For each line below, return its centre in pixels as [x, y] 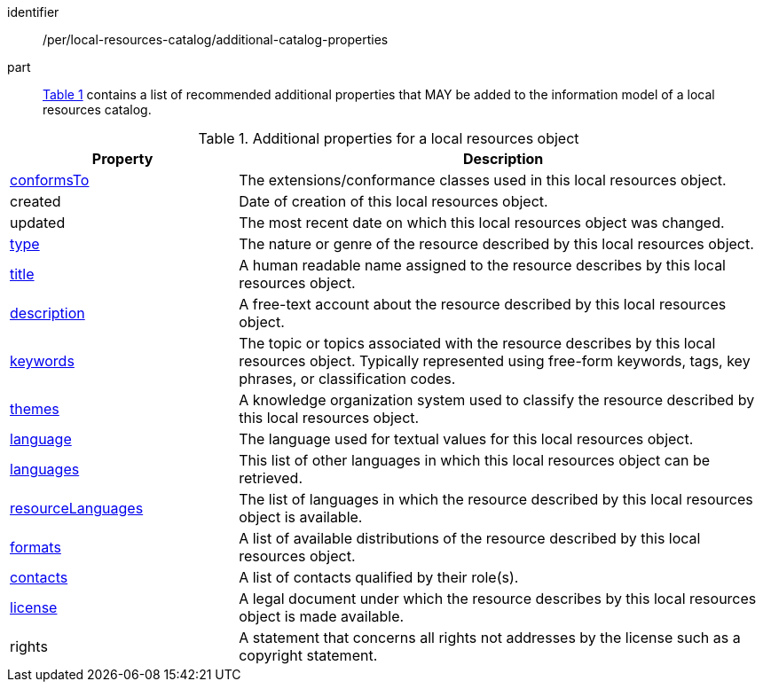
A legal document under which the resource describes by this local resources [498, 599]
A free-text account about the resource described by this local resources [483, 304]
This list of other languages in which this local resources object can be [475, 460]
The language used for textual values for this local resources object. [466, 439]
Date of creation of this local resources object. [393, 201]
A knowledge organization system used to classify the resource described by [497, 400]
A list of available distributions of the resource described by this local [470, 538]
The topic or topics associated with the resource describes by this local [477, 343]
